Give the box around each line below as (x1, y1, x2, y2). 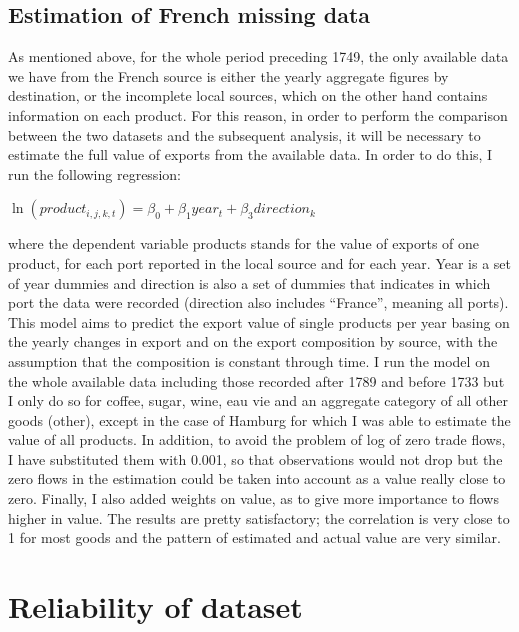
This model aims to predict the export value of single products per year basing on (8, 311, 510, 332)
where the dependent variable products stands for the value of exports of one (8, 233, 480, 254)
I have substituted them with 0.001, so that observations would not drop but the (8, 448, 503, 469)
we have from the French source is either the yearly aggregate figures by (8, 65, 449, 86)
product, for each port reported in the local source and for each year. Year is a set (8, 252, 512, 273)
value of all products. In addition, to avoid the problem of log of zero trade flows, (8, 429, 506, 450)
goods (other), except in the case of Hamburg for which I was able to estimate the (8, 409, 511, 430)
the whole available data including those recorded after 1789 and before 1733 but (8, 370, 505, 391)
